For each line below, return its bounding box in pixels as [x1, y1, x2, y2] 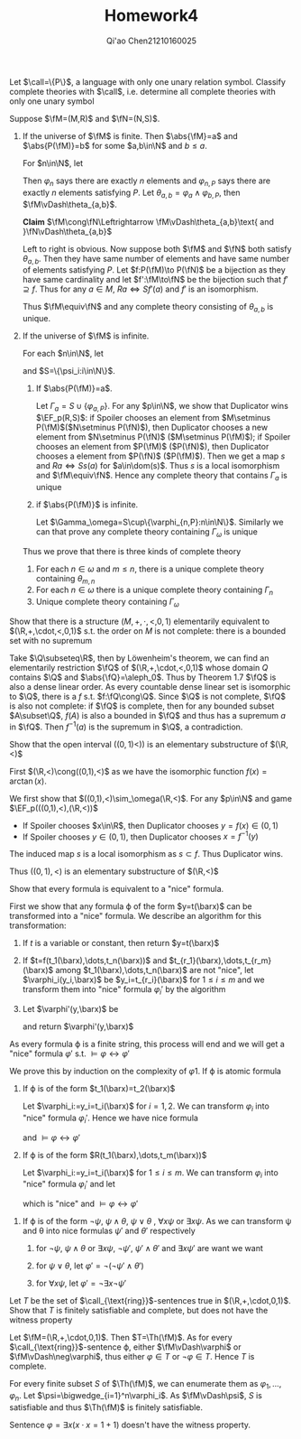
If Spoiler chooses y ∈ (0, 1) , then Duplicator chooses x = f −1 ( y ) [22, 830, 259, 842]
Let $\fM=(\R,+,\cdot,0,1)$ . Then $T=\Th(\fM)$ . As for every [9, 1332, 233, 1343]
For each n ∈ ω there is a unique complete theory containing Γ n [35, 584, 273, 598]
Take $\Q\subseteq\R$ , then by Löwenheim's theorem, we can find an [9, 652, 269, 664]
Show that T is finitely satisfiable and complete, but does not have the [9, 1305, 269, 1316]
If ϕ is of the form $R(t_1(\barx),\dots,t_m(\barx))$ [22, 1149, 207, 1160]
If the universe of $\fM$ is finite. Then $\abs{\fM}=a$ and [22, 130, 239, 141]
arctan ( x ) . [9, 775, 47, 786]
